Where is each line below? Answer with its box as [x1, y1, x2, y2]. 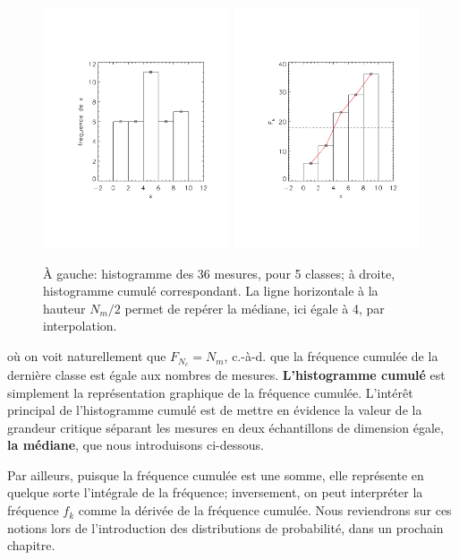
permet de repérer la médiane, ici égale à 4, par [124, 298, 385, 317]
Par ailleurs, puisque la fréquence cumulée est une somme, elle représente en [7, 465, 424, 484]
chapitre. [7, 536, 55, 555]
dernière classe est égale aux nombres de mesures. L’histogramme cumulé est [7, 365, 446, 383]
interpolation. [43, 316, 117, 335]
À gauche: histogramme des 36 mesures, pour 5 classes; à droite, [43, 263, 395, 282]
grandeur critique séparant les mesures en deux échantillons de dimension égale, [7, 418, 444, 436]
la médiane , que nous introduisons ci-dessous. [7, 435, 264, 454]
